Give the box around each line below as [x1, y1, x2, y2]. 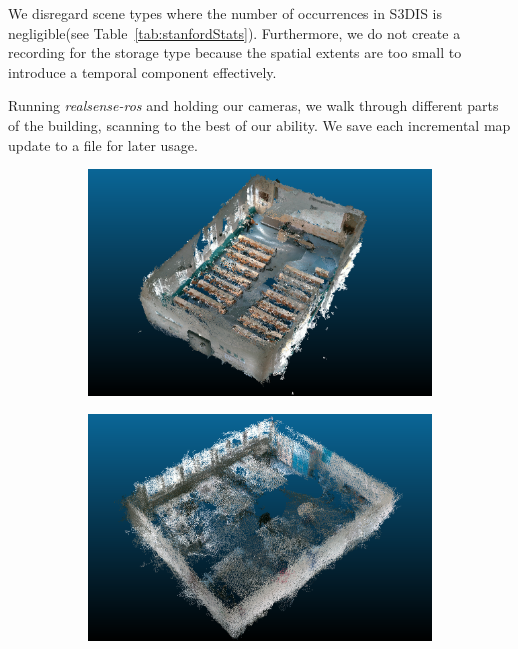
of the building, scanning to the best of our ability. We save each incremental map [8, 114, 511, 135]
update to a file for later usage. [8, 134, 198, 155]
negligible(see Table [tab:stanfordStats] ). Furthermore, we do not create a [8, 22, 461, 43]
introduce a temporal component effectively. [8, 61, 277, 82]
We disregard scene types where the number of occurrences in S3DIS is [8, 3, 442, 23]
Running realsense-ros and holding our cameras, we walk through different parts [8, 95, 499, 116]
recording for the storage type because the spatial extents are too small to [8, 42, 462, 63]
